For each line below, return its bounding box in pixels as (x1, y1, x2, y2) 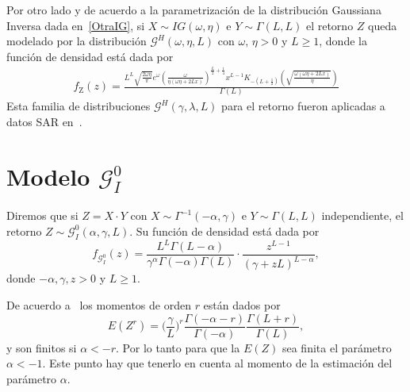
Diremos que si (6, 207, 79, 224)
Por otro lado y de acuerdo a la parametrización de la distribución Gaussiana (6, 2, 381, 17)
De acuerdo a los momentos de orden (6, 297, 191, 313)
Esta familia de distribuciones (6, 98, 151, 114)
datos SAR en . (6, 113, 82, 129)
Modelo (6, 159, 90, 192)
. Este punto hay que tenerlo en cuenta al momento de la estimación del (42, 355, 393, 371)
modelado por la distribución (6, 33, 147, 49)
